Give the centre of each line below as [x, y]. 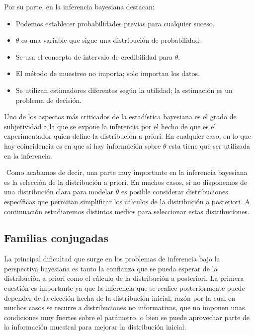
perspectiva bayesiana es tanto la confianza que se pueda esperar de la [111, 268]
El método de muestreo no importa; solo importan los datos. [108, 73]
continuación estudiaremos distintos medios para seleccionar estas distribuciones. [127, 211]
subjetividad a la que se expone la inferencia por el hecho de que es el [110, 126]
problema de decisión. [49, 100]
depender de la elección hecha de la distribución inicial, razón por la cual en [120, 297]
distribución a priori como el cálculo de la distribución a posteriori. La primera [124, 278]
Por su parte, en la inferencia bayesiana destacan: [79, 6]
